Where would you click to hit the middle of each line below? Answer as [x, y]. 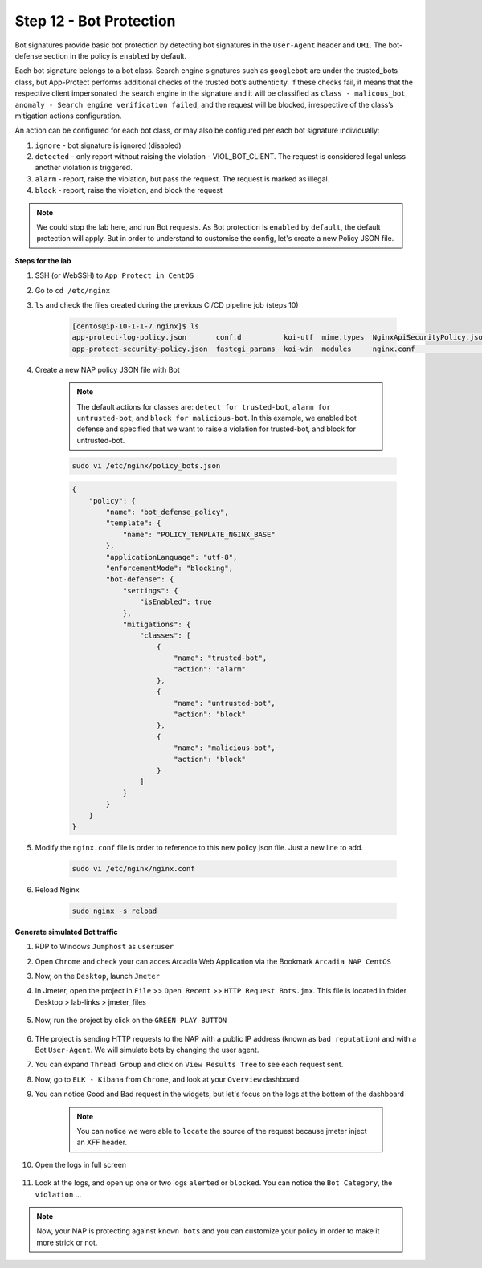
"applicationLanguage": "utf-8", [172, 557]
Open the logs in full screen [81, 1164]
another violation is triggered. [84, 168]
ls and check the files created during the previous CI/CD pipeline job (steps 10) [167, 304]
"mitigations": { [157, 624]
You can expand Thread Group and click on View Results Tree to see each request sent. [189, 1065]
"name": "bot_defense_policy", [167, 512]
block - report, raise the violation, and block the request [129, 190]
